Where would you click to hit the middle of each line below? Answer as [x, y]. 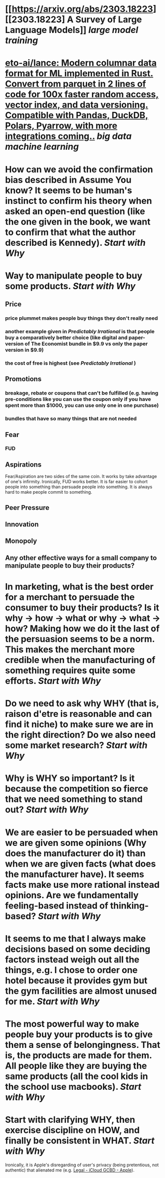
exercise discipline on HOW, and [72, 1130]
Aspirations [23, 464]
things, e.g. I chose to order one [71, 970]
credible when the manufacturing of [80, 660]
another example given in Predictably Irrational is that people [80, 331]
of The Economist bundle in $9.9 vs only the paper [86, 343]
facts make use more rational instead [82, 885]
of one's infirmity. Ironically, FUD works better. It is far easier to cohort [76, 482]
